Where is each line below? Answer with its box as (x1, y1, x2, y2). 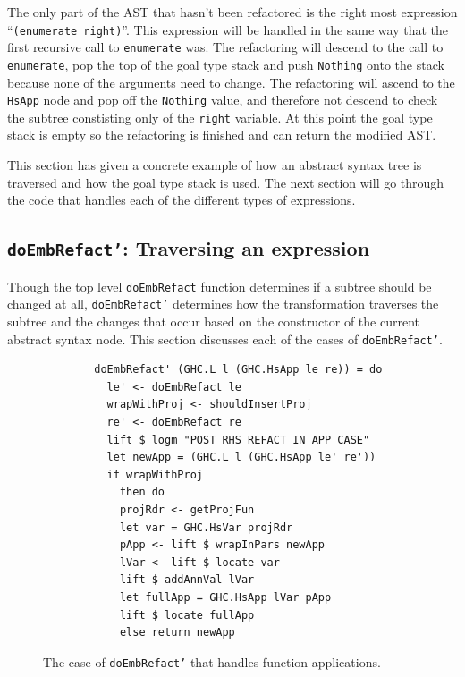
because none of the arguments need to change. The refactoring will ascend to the (7, 72, 455, 91)
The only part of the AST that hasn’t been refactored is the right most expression (7, 3, 458, 21)
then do (119, 486, 165, 499)
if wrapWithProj (106, 468, 203, 481)
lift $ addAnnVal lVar (119, 573, 255, 587)
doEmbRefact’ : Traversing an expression (7, 234, 370, 262)
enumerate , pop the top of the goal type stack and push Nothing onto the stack (7, 55, 444, 73)
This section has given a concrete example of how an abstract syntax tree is (7, 156, 422, 174)
